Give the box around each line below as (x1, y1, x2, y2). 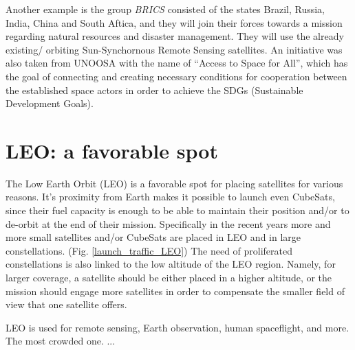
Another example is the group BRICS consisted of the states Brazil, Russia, (6, 2, 325, 16)
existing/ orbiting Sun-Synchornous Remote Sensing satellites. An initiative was (6, 42, 343, 56)
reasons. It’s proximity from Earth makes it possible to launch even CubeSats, (6, 189, 335, 204)
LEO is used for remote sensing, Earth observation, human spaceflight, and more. (6, 320, 349, 334)
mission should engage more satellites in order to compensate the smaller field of (6, 283, 345, 298)
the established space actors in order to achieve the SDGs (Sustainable (6, 82, 303, 97)
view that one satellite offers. (6, 297, 127, 312)
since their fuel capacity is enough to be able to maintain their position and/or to (6, 203, 349, 218)
